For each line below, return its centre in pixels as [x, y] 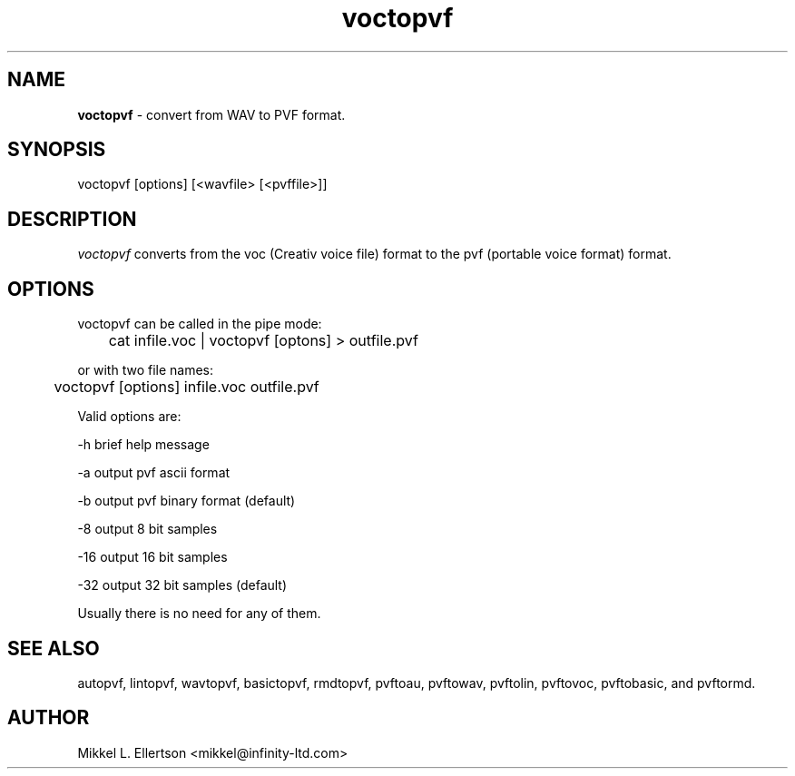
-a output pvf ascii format [154, 473]
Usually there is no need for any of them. [199, 614]
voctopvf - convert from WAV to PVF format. [211, 114]
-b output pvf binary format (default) [186, 501]
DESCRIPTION [72, 219]
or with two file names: [146, 370]
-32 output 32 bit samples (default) [182, 585]
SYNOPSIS [57, 150]
